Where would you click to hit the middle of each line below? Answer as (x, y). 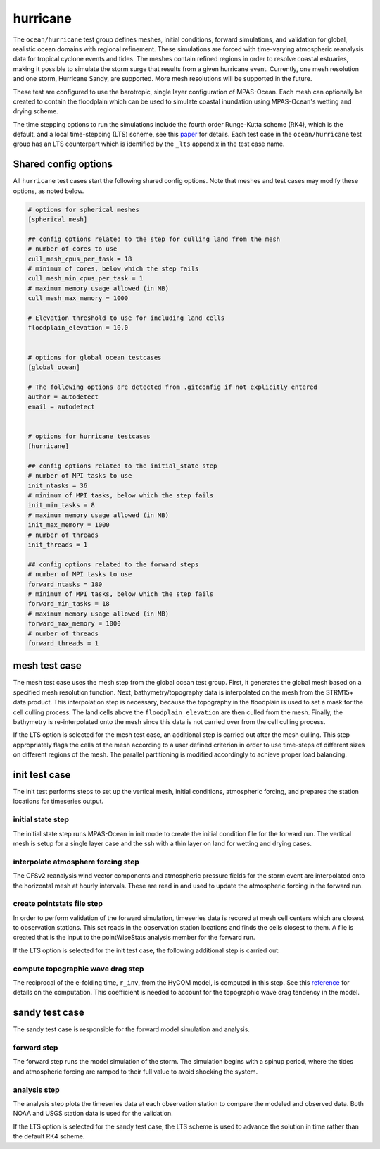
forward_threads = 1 (63, 643)
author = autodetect (63, 397)
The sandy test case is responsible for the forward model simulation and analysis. (131, 1029)
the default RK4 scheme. (49, 1136)
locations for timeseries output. (58, 801)
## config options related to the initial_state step (122, 466)
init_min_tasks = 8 (61, 505)
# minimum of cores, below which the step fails (113, 269)
